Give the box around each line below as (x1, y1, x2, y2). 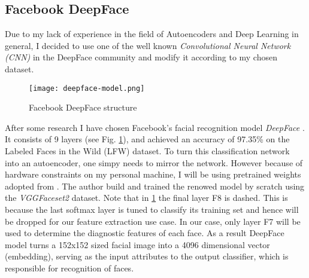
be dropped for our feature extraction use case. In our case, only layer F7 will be (5, 215, 301, 227)
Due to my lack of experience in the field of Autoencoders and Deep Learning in (5, 28, 299, 40)
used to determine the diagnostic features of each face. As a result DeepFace (5, 227, 284, 239)
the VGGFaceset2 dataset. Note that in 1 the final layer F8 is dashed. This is (5, 191, 288, 204)
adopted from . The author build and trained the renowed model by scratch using (5, 179, 305, 192)
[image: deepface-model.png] (29, 84, 145, 93)
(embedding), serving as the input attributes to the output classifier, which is (5, 250, 289, 262)
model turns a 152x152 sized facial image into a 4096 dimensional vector (5, 238, 270, 250)
